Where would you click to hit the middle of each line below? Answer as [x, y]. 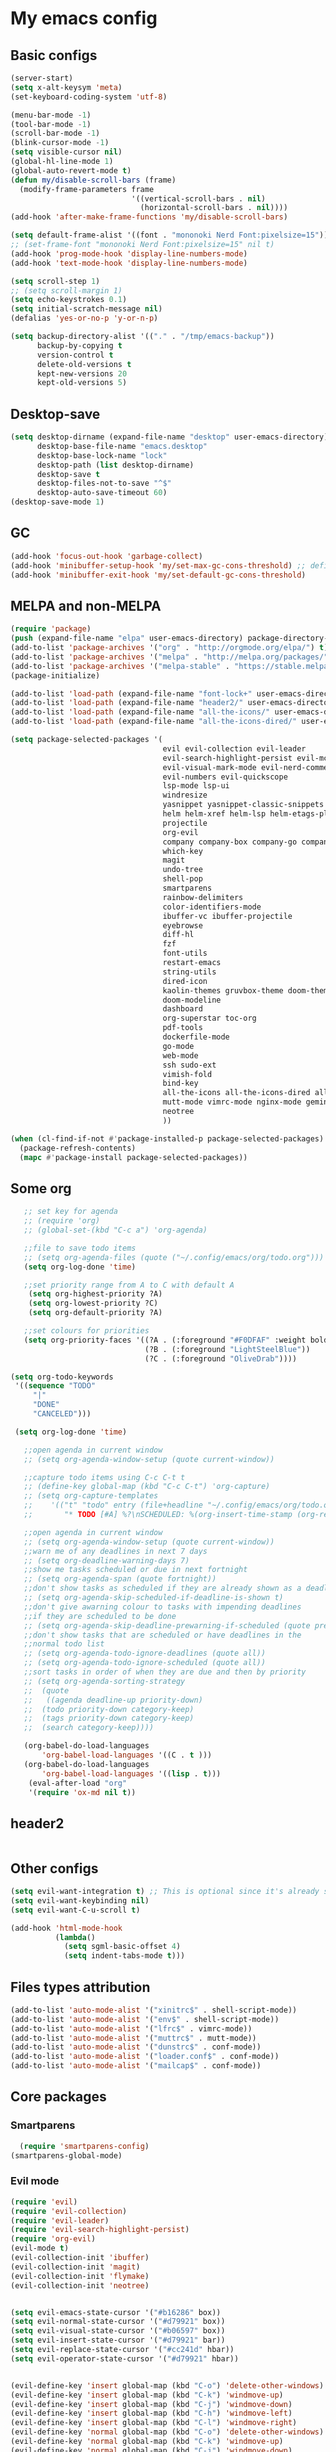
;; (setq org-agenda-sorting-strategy [104, 1681]
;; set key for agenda [70, 1212]
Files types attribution [80, 1987]
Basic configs [54, 55]
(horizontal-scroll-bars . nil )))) [213, 208]
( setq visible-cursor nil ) [66, 152]
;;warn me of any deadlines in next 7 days [115, 1551]
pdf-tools [182, 1028]
